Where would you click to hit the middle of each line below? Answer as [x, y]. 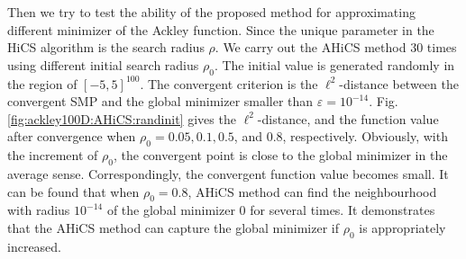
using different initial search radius [103, 64]
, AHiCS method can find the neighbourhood [312, 191]
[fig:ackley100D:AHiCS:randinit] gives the [122, 118]
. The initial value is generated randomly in [334, 64]
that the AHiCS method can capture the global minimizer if [173, 227]
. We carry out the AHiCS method [311, 47]
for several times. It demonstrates [343, 210]
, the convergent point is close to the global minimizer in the [280, 155]
